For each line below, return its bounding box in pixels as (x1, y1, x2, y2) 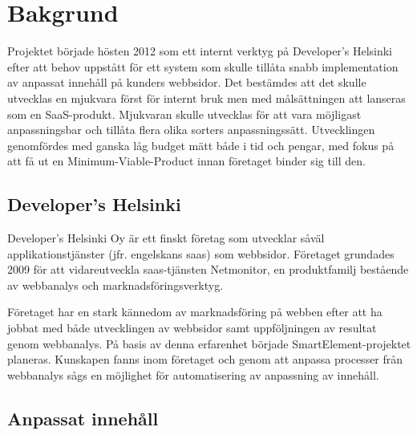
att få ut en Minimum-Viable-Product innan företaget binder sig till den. (7, 152, 366, 169)
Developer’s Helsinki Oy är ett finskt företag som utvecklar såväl (7, 230, 325, 246)
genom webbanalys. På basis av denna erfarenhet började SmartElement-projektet (7, 335, 411, 352)
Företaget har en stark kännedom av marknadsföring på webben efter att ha (7, 303, 383, 320)
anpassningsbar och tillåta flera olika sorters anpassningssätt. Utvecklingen (7, 121, 375, 138)
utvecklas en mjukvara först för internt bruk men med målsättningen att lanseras (7, 89, 406, 106)
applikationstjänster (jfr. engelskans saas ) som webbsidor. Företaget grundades (7, 245, 395, 262)
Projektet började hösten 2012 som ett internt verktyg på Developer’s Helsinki (7, 43, 393, 59)
